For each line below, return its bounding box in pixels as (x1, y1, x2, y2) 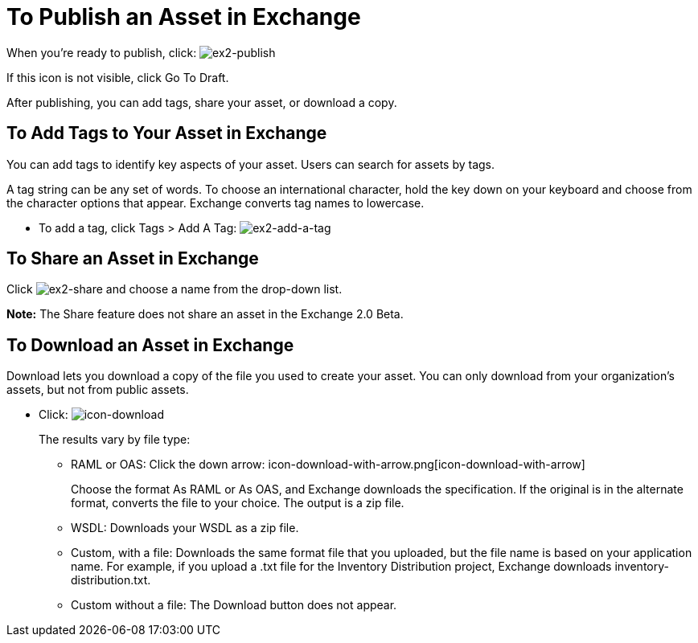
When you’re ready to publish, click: (6, 45, 197, 59)
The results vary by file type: (39, 432, 191, 447)
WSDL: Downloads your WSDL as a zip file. (71, 521, 299, 535)
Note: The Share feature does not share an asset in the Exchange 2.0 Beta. (6, 307, 404, 321)
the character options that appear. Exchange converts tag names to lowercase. (6, 195, 425, 210)
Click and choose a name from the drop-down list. (6, 282, 343, 297)
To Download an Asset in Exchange (6, 334, 294, 355)
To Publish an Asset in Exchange (6, 3, 361, 31)
